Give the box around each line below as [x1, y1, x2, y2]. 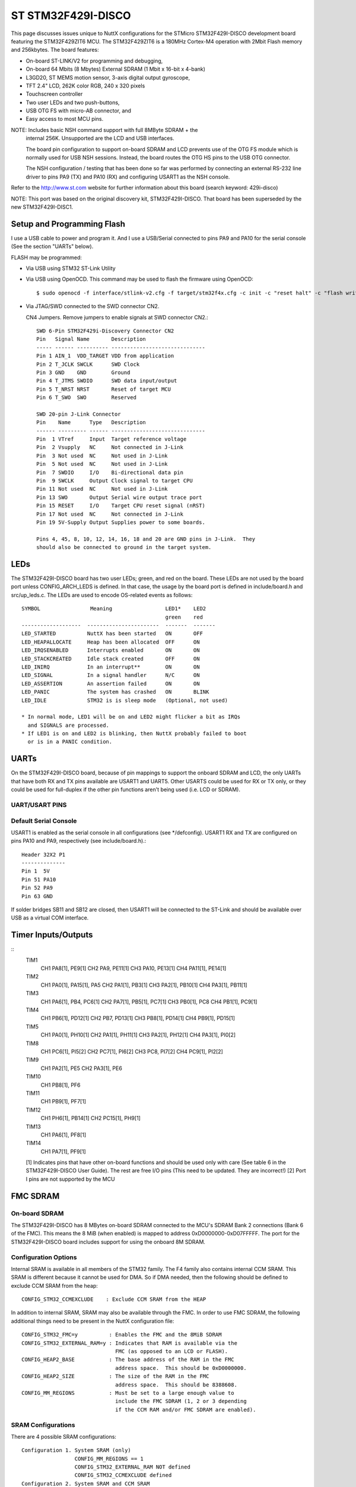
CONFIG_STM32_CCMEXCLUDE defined [74, 1472, 172, 1479]
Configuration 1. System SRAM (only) [21, 1447, 132, 1454]
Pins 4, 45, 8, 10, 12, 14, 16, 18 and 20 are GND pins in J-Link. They [36, 535, 256, 542]
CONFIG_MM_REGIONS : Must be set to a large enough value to [21, 1389, 234, 1396]
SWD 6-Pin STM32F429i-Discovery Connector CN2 [36, 328, 174, 334]
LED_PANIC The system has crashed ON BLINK [21, 689, 209, 695]
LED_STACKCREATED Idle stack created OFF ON [21, 655, 200, 662]
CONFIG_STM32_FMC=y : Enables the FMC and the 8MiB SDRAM [21, 1331, 222, 1338]
